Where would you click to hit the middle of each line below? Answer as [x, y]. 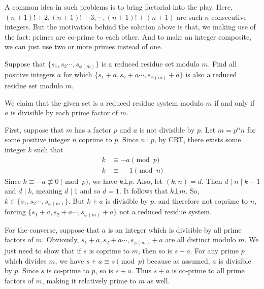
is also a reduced [211, 74]
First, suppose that [34, 129]
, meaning [47, 191]
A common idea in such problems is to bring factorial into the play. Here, [119, 7]
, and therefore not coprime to [201, 200]
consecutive [229, 17]
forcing [15, 212]
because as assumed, [178, 260]
